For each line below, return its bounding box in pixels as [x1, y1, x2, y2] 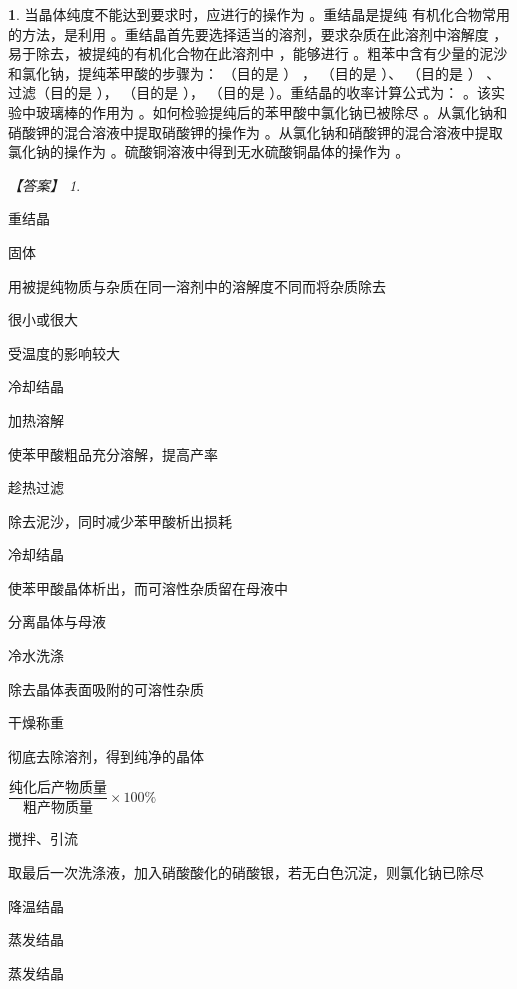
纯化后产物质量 [9, 781, 107, 796]
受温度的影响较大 [8, 342, 120, 363]
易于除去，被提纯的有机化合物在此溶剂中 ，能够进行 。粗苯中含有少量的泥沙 [8, 43, 508, 64]
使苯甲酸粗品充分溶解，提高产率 [8, 443, 218, 464]
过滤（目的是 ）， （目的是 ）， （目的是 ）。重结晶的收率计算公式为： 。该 [8, 82, 491, 103]
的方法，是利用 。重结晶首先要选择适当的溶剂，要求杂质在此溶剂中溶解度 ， [8, 23, 508, 44]
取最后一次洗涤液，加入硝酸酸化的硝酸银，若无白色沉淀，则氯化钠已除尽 [8, 861, 484, 882]
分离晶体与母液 [8, 611, 106, 632]
